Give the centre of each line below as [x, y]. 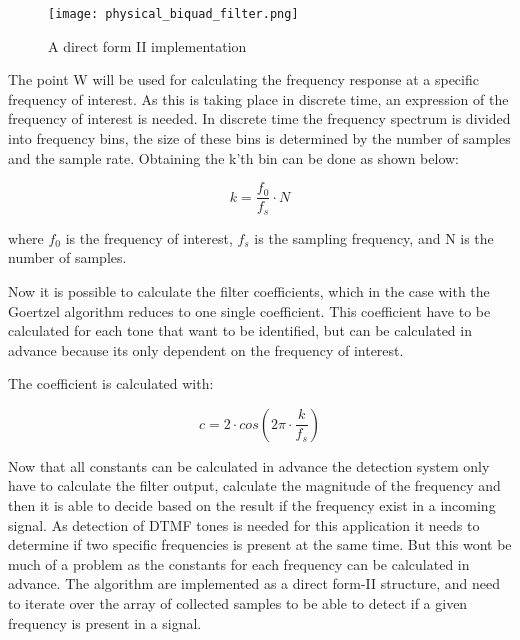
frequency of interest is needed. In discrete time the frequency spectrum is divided [259, 118]
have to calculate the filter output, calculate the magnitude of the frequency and [254, 485]
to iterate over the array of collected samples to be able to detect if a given [238, 603]
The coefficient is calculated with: [111, 383]
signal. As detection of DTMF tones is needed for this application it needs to [244, 524]
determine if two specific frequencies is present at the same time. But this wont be [260, 544]
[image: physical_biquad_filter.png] [173, 14]
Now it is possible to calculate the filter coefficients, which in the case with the [249, 290]
